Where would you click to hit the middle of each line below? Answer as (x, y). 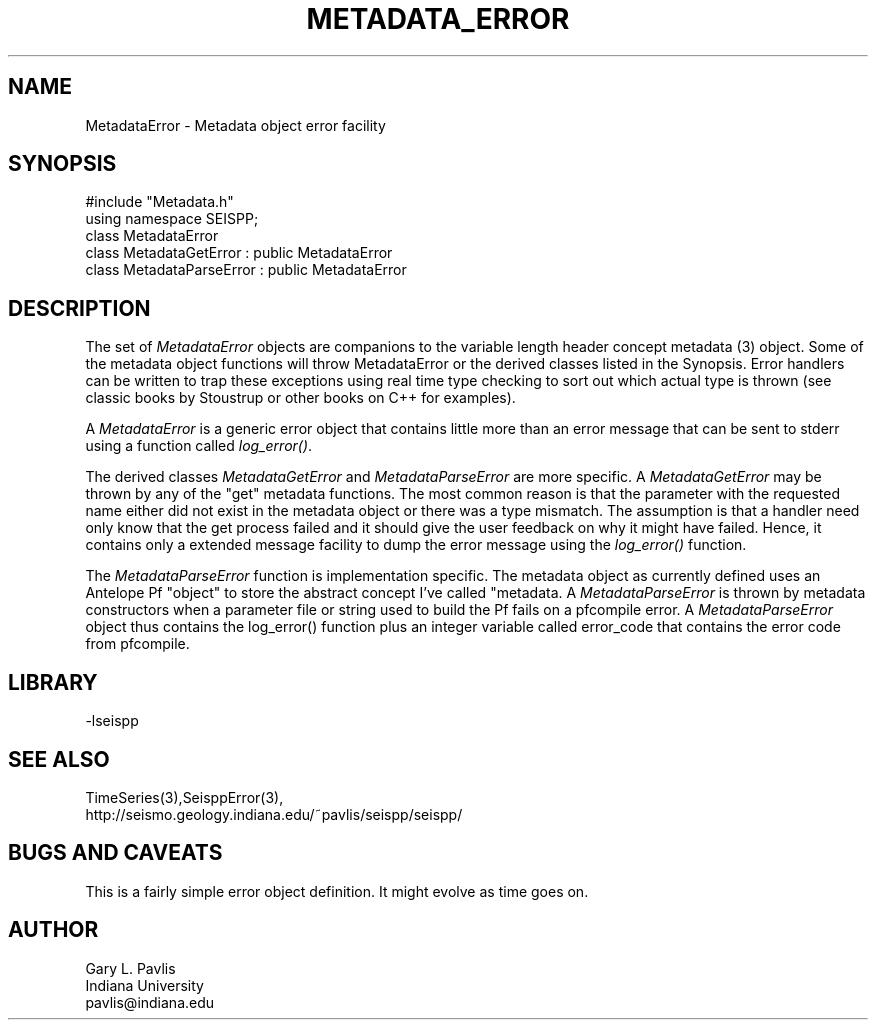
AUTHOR (53, 930)
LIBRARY (53, 682)
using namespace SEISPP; (172, 219)
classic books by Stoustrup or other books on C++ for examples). (300, 398)
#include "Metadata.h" (159, 202)
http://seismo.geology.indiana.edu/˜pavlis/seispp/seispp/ (274, 814)
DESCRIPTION (79, 308)
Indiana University (144, 985)
